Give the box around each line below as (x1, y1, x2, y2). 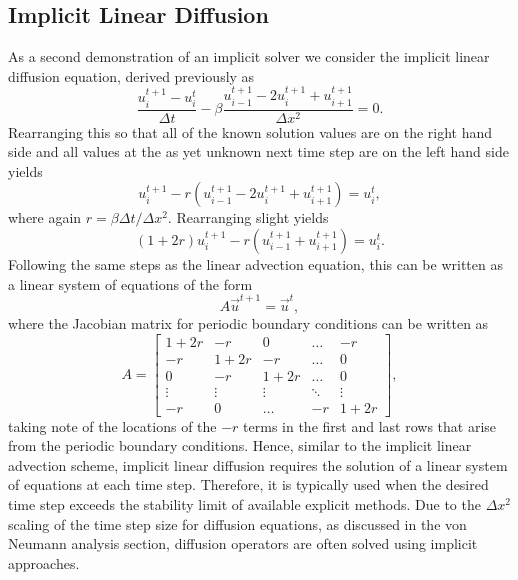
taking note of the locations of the (8, 415, 217, 436)
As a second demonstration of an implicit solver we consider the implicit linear (8, 46, 490, 67)
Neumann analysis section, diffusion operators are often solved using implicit (8, 533, 478, 554)
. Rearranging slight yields (167, 207, 329, 228)
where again (8, 207, 82, 228)
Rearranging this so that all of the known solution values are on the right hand (8, 121, 493, 142)
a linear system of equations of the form (8, 273, 253, 294)
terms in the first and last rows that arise (243, 415, 497, 436)
